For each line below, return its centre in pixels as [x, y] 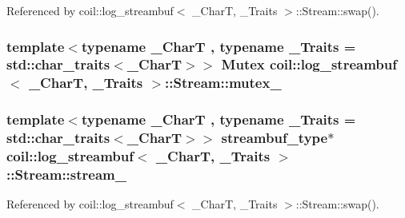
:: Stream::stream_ [66, 174]
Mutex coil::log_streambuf [309, 64]
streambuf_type [275, 138]
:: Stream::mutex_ [223, 83]
